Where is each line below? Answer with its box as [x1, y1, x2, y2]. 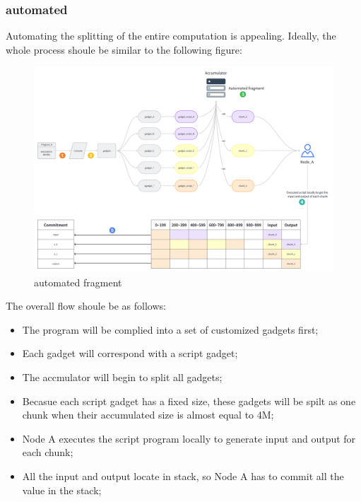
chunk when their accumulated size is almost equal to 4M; [22, 407, 274, 422]
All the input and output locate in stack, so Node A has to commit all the [22, 469, 344, 484]
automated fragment [34, 274, 122, 289]
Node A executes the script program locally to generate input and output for [22, 431, 356, 445]
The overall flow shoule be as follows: [6, 298, 166, 313]
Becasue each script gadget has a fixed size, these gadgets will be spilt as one [22, 393, 356, 408]
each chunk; [22, 445, 73, 460]
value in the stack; [22, 482, 102, 497]
